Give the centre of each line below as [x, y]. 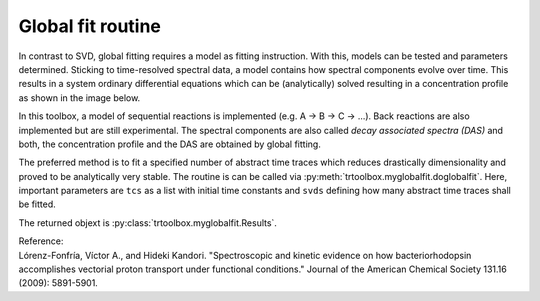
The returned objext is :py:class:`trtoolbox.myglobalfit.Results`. [147, 222]
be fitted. [37, 204]
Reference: [41, 241]
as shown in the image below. [79, 97]
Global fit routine [90, 26]
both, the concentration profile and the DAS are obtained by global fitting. [170, 144]
